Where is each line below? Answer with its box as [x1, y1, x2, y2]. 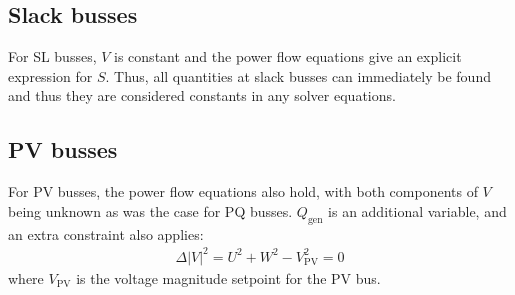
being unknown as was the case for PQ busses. [8, 200, 293, 221]
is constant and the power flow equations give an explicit [114, 46, 462, 67]
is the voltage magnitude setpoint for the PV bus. [76, 267, 381, 288]
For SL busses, [8, 46, 97, 67]
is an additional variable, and [328, 200, 507, 221]
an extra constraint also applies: [8, 223, 204, 244]
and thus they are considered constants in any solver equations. [8, 85, 396, 106]
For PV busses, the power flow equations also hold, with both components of [8, 181, 478, 202]
